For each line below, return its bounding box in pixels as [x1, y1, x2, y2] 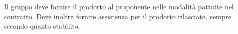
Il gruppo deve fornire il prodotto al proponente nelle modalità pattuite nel [4, 1, 234, 11]
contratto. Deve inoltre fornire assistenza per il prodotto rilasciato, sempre [4, 11, 232, 21]
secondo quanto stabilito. [4, 21, 80, 31]
